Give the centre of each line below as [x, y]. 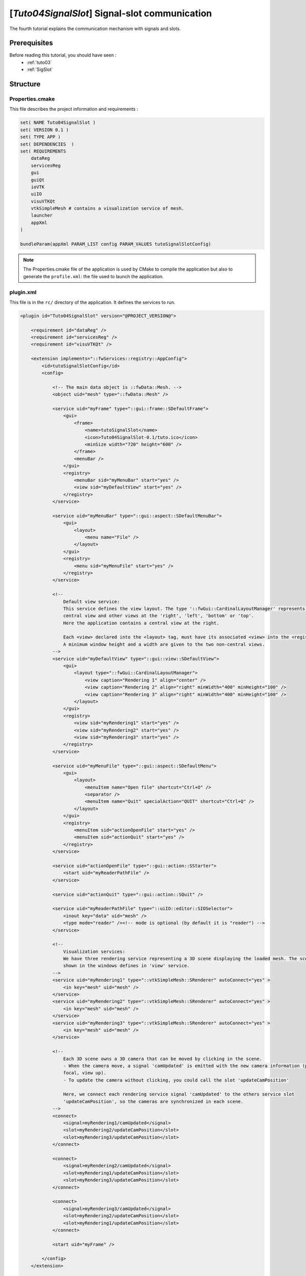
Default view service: [91, 602]
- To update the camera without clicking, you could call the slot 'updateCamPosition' [176, 1080]
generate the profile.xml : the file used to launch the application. [94, 276]
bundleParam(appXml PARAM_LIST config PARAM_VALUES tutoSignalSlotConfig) [116, 244]
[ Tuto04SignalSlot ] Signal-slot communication [111, 13]
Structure [25, 84]
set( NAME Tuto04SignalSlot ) [58, 123]
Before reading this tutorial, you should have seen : [63, 55]
